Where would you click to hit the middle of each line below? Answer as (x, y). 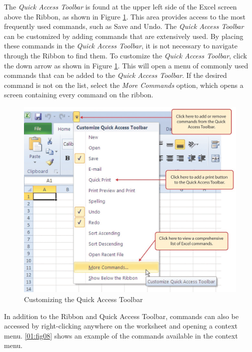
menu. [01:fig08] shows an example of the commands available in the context (121, 335)
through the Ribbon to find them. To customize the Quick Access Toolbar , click (125, 55)
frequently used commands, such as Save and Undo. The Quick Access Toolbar (124, 26)
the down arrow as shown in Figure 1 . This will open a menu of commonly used (126, 65)
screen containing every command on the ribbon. (79, 95)
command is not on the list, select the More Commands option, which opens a (124, 85)
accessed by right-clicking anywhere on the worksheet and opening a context (121, 326)
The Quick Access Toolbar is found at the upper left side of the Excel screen (120, 6)
